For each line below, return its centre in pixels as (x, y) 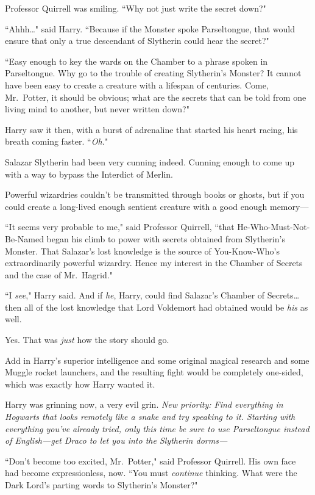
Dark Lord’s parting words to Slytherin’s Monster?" (101, 485)
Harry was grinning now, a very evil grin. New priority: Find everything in (144, 404)
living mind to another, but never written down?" (97, 109)
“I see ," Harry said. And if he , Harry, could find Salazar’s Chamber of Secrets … (152, 295)
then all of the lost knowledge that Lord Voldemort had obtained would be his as (157, 307)
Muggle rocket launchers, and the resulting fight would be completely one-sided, (154, 372)
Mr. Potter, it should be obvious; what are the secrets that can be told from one (156, 97)
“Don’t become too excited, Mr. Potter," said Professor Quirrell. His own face (150, 461)
